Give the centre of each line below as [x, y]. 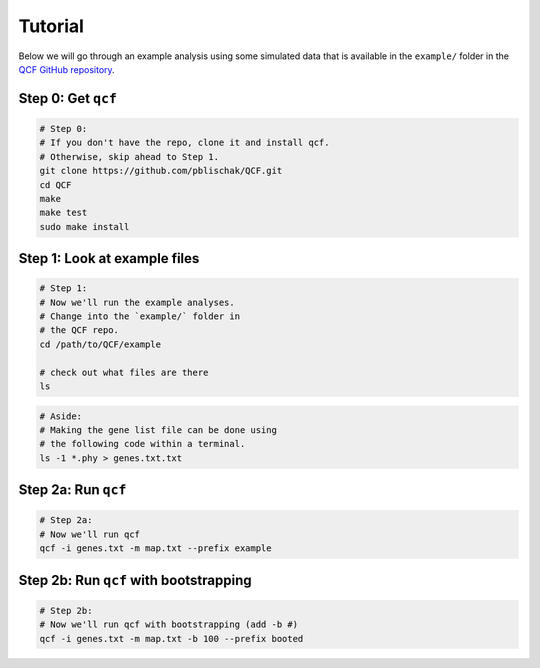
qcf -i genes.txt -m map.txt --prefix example [155, 548]
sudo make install [84, 226]
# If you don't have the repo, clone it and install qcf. [184, 143]
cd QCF [55, 184]
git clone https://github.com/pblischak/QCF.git [161, 171]
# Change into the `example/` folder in [139, 316]
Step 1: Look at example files [109, 258]
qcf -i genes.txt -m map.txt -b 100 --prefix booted [171, 638]
